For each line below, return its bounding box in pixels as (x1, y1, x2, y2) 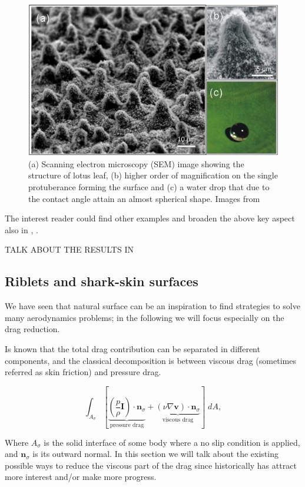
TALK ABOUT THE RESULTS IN (5, 243, 134, 256)
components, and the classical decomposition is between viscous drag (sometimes (5, 354, 296, 366)
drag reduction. (5, 323, 60, 335)
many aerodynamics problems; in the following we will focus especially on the (5, 311, 284, 323)
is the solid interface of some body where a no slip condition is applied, (44, 436, 300, 448)
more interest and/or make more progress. (5, 471, 157, 483)
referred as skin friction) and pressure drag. (5, 366, 161, 378)
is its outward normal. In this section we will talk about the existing (32, 448, 279, 460)
